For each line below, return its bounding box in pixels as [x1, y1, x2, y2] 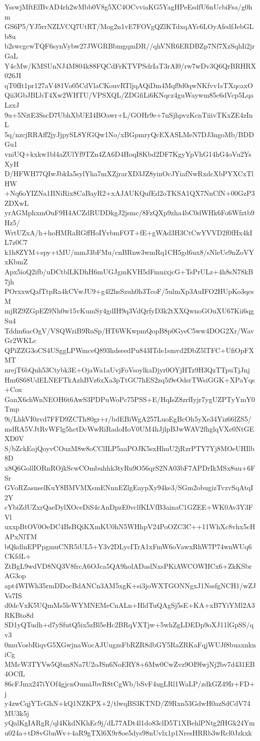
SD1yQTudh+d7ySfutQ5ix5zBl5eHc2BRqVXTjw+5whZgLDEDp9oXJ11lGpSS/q [4, 619, 253, 630]
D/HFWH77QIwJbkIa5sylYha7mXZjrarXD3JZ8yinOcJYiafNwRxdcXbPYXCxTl [4, 168, 253, 179]
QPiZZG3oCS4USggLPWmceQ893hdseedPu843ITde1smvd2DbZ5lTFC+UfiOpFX [4, 344, 254, 355]
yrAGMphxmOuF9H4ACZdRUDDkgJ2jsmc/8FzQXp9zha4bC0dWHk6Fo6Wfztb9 [4, 207, 254, 218]
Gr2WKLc [4, 335, 36, 345]
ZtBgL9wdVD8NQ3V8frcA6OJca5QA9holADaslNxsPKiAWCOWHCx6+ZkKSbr [4, 560, 252, 571]
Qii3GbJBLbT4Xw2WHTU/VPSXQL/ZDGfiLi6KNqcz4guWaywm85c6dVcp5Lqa [4, 90, 254, 100]
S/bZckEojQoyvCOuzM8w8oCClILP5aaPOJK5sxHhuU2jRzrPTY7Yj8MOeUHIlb [4, 443, 254, 453]
